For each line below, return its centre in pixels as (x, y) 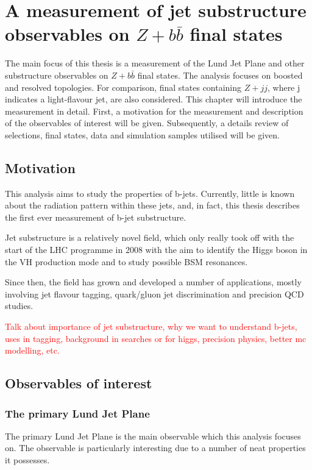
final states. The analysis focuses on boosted (220, 75)
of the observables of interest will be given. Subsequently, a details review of (147, 123)
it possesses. (27, 459)
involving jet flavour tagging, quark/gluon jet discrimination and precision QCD (154, 294)
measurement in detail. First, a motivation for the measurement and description (154, 111)
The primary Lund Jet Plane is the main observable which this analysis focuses (153, 436)
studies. (19, 306)
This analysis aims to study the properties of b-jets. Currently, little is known (150, 193)
